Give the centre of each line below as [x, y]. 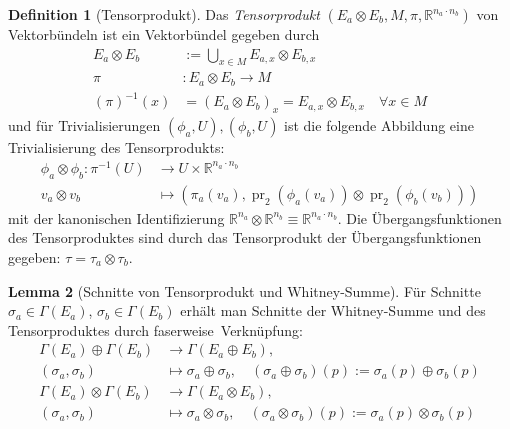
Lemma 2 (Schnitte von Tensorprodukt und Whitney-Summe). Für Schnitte [244, 290]
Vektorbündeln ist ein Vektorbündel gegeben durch [164, 34]
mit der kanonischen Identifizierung [116, 217]
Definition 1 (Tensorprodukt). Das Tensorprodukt [164, 14]
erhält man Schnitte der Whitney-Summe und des [333, 310]
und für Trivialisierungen [84, 125]
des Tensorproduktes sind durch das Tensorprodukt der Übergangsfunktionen [245, 237]
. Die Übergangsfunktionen [419, 217]
